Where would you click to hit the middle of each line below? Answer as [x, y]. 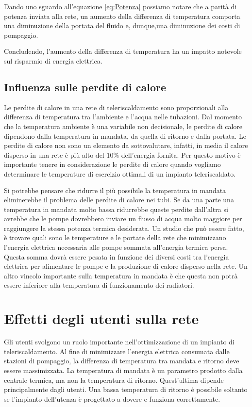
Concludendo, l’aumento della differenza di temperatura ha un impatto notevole [123, 51]
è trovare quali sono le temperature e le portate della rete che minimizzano [115, 237]
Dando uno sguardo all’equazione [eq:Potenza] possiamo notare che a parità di [120, 6]
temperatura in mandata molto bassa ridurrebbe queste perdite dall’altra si [116, 209]
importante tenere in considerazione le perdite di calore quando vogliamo [112, 164]
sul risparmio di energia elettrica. [53, 60]
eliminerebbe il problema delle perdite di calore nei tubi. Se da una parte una [119, 200]
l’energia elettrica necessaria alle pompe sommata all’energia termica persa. [116, 247]
